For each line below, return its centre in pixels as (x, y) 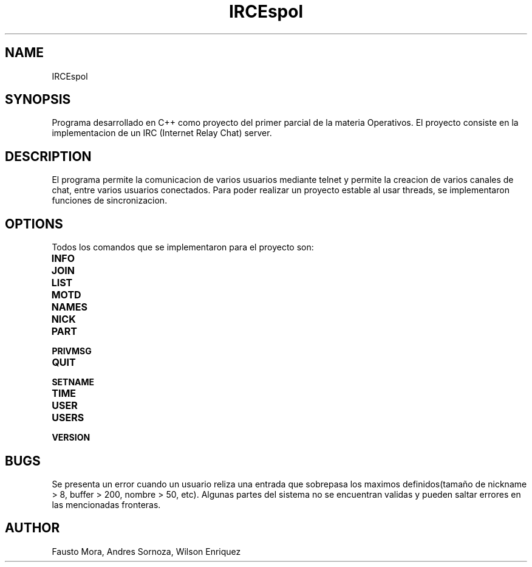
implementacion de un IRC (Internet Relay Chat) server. (162, 133)
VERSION (71, 438)
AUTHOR (32, 528)
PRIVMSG (72, 351)
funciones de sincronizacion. (110, 201)
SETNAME (73, 382)
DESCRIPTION (48, 156)
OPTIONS (34, 224)
